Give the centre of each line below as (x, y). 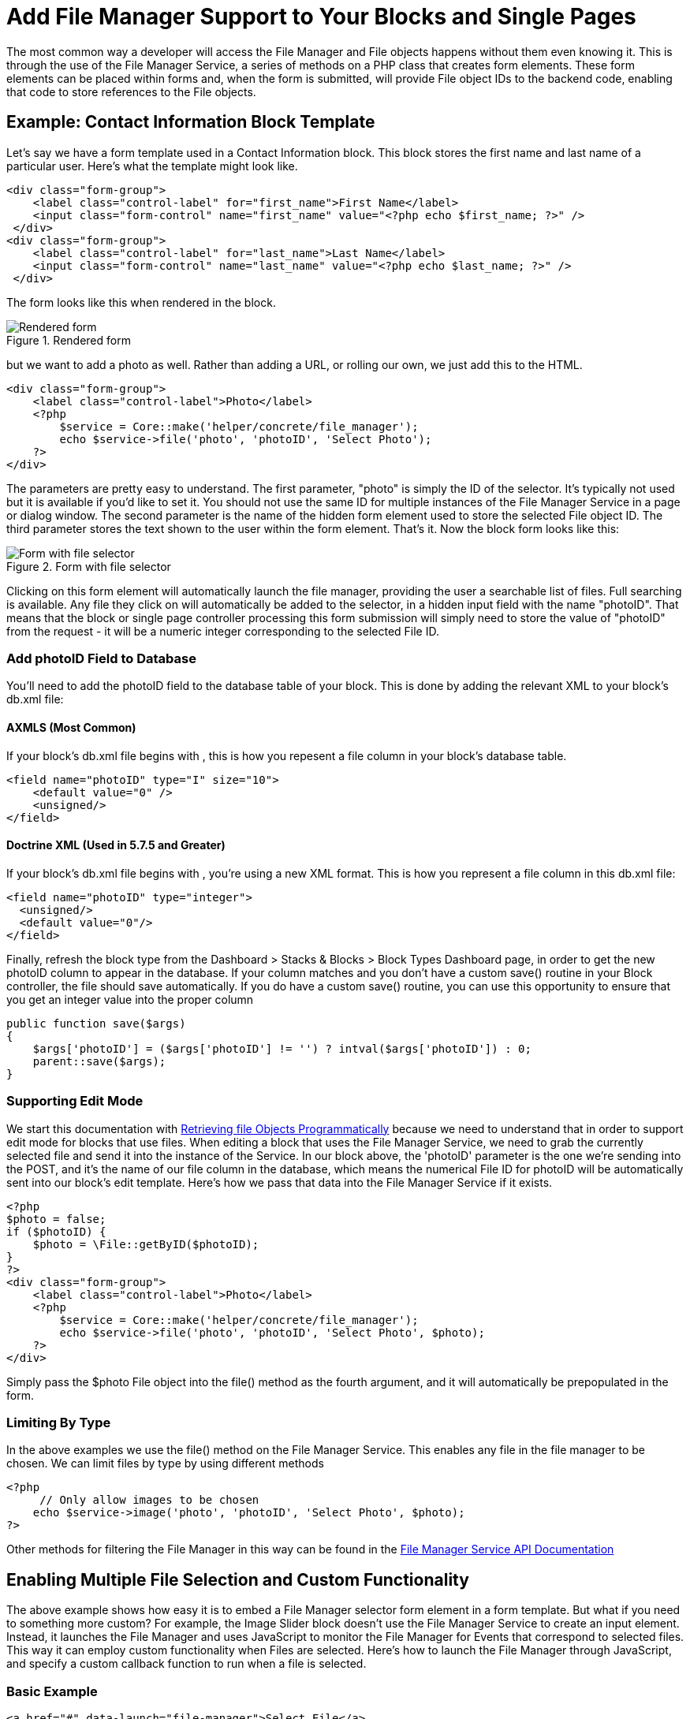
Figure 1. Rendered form (69, 340)
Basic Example (52, 1691)
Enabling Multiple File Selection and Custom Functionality (238, 1579)
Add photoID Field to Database (101, 658)
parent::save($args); (99, 1061)
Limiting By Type (59, 1422)
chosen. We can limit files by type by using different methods (165, 1464)
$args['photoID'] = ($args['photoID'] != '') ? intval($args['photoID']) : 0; (282, 1048)
